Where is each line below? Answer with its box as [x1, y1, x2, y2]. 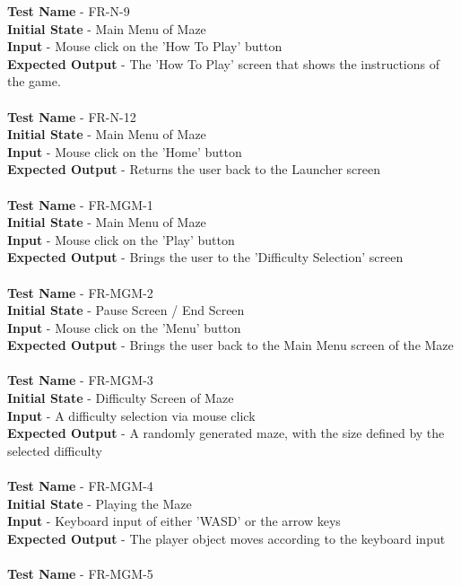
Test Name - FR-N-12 [7, 107, 136, 126]
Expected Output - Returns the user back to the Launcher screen [7, 160, 380, 179]
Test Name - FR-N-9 [7, 2, 130, 20]
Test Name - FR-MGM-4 [7, 477, 153, 495]
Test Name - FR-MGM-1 [7, 195, 153, 214]
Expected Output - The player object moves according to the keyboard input [7, 529, 446, 547]
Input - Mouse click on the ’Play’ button [7, 230, 235, 249]
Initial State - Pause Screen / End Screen [7, 301, 245, 319]
